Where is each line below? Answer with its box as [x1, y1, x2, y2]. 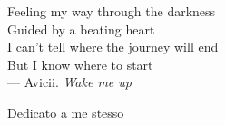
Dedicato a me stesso [7, 102, 124, 121]
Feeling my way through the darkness [7, 2, 216, 20]
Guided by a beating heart [7, 19, 155, 38]
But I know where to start [7, 54, 153, 73]
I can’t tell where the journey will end [7, 37, 219, 56]
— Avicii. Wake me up [7, 72, 132, 91]
